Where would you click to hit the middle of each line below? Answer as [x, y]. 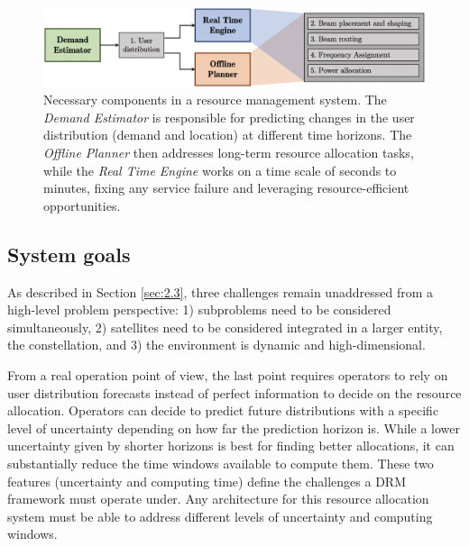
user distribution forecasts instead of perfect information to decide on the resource [234, 392]
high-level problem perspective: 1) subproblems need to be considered [199, 309]
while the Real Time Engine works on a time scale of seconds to [220, 170]
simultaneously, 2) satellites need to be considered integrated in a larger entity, [225, 327]
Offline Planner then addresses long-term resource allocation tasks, [229, 152]
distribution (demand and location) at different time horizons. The [228, 135]
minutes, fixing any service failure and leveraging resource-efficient [226, 188]
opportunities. [82, 205]
